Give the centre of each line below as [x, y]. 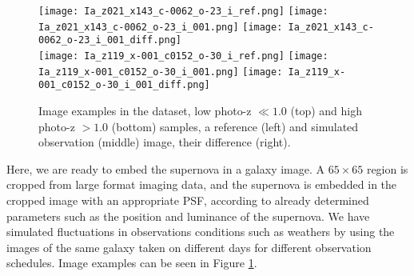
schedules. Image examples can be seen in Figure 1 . [132, 263]
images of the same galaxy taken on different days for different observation [189, 247]
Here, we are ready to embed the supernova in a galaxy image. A [166, 168]
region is [387, 168]
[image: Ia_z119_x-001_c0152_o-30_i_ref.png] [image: [183, 56]
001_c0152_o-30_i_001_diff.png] [124, 85]
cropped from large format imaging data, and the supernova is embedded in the [202, 184]
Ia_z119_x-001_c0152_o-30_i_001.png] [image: [161, 72]
